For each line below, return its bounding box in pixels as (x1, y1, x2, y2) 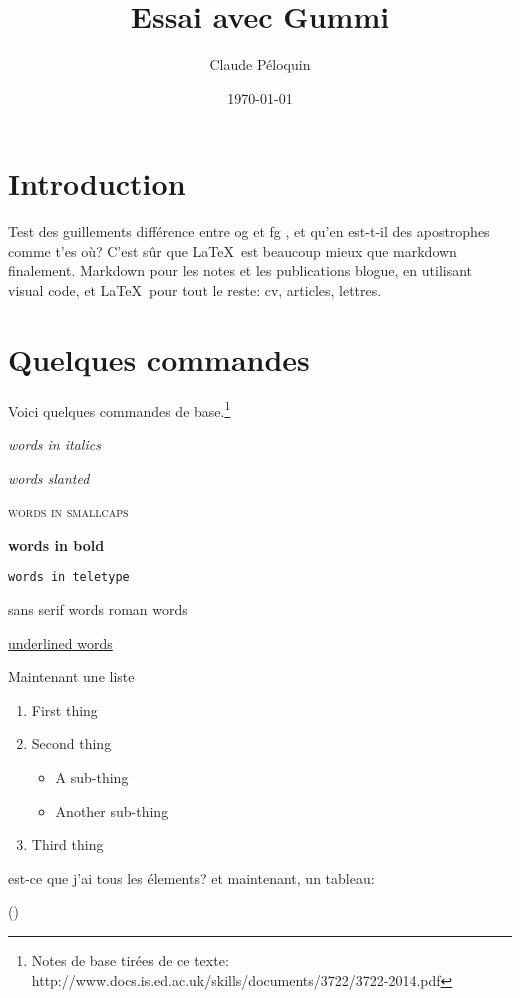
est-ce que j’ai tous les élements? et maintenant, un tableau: (8, 867, 375, 888)
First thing (31, 699, 98, 720)
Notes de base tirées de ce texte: (31, 949, 229, 970)
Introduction (8, 163, 186, 204)
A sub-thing (55, 767, 129, 787)
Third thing (31, 834, 104, 855)
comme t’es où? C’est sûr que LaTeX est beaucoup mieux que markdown (8, 240, 457, 261)
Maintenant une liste (8, 666, 135, 687)
